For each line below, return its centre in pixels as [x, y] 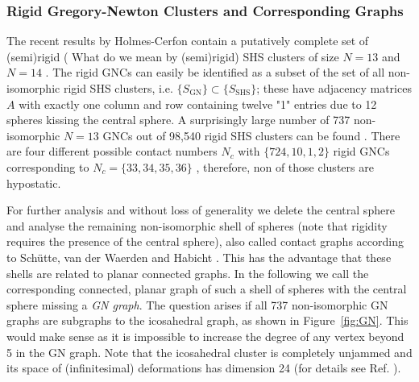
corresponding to [48, 166]
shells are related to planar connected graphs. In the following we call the [188, 273]
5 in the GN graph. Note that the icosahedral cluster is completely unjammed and [209, 352]
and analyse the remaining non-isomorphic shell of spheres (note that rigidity [197, 225]
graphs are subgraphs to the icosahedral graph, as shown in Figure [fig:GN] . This [207, 320]
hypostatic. [34, 183]
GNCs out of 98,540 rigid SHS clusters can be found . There [251, 135]
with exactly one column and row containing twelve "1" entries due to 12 [198, 104]
